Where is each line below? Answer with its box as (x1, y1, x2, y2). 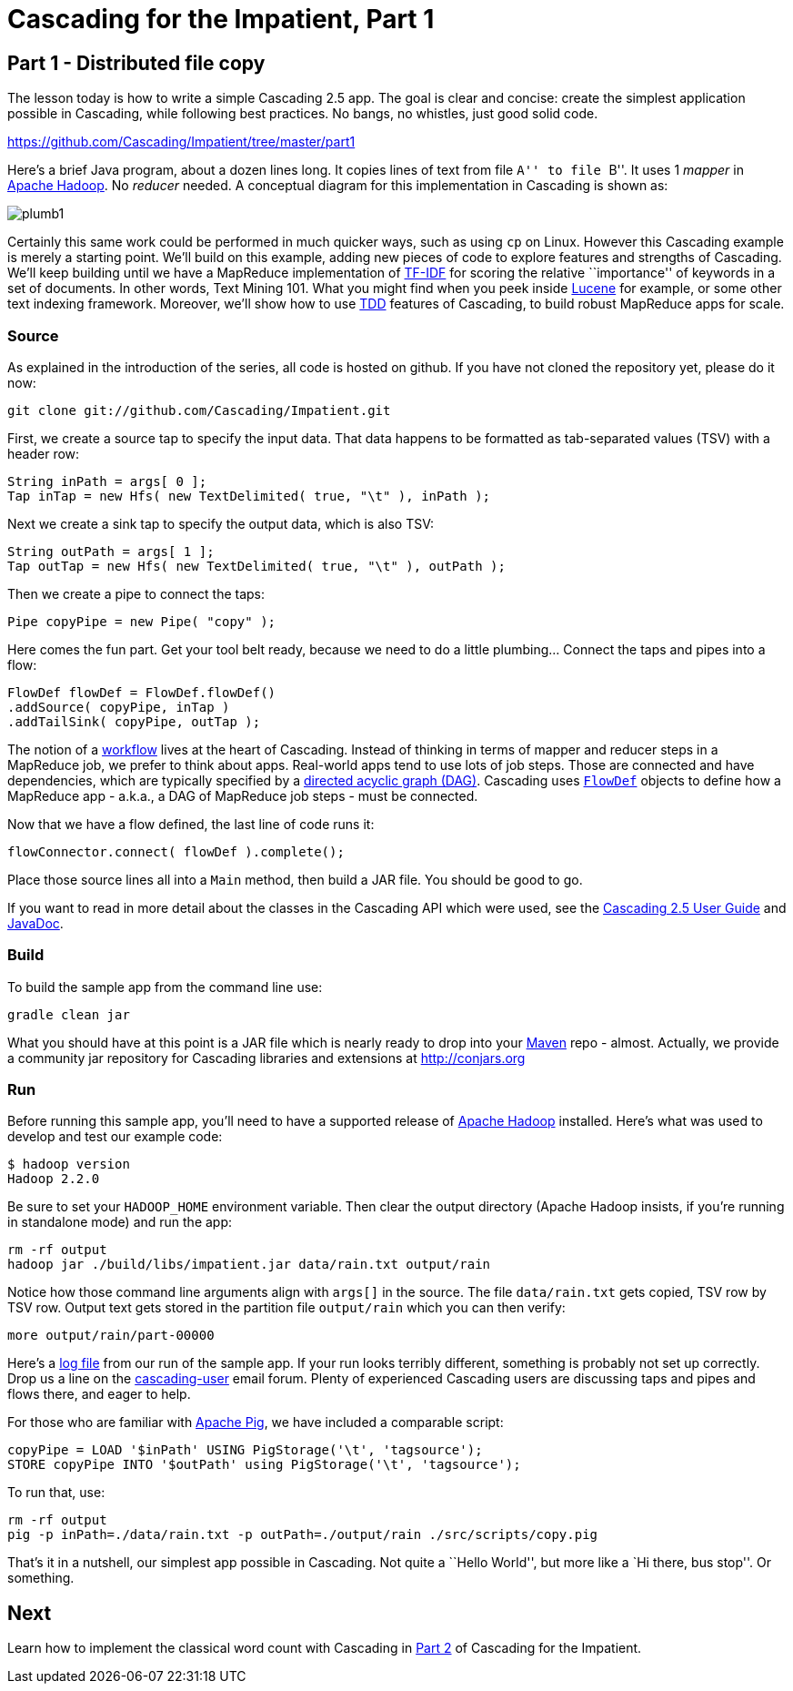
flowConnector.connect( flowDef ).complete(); (7, 844, 345, 859)
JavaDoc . (7, 915, 64, 931)
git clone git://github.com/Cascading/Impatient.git (7, 402, 391, 418)
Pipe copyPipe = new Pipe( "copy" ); (7, 613, 276, 629)
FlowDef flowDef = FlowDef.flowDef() (7, 684, 276, 700)
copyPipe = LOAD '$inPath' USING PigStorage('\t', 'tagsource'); (7, 1443, 483, 1458)
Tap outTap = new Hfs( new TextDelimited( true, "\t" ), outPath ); (7, 558, 506, 573)
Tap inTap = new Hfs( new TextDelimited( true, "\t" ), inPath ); (7, 488, 491, 503)
